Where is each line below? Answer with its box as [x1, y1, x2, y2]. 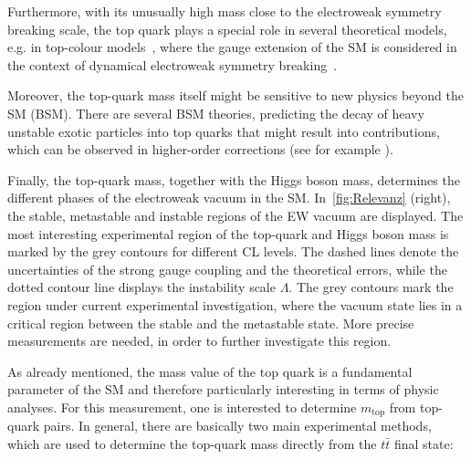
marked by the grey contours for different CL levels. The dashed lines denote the [7, 242, 459, 261]
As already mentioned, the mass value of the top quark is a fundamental [7, 361, 413, 381]
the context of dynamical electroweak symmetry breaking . [7, 55, 338, 74]
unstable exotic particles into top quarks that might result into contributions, [7, 121, 440, 141]
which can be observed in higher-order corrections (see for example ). [7, 140, 393, 159]
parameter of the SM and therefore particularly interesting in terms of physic [7, 380, 439, 399]
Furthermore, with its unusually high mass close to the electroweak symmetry [7, 2, 442, 20]
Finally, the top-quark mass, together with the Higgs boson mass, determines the [7, 170, 460, 189]
